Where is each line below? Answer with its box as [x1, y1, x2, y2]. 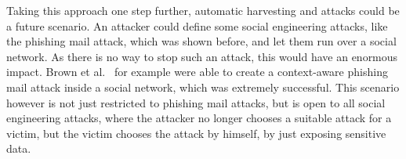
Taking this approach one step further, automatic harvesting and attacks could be [6, 2, 400, 18]
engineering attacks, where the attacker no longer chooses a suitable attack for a [6, 110, 392, 126]
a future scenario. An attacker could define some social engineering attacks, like [6, 17, 388, 34]
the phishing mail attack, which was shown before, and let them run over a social [6, 33, 397, 49]
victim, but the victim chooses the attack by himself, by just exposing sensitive [6, 125, 386, 141]
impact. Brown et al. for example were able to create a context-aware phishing [6, 63, 388, 80]
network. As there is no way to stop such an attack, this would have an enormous [6, 48, 398, 64]
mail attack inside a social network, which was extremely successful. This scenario [6, 78, 400, 95]
